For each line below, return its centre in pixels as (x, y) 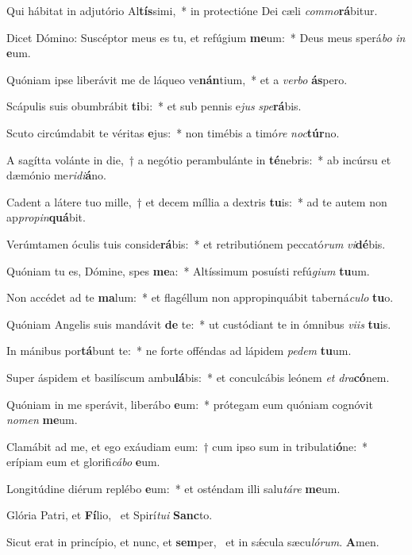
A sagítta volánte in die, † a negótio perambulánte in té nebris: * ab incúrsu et (199, 159)
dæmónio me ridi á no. (56, 175)
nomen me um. (42, 420)
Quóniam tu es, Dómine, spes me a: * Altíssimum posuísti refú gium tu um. (188, 270)
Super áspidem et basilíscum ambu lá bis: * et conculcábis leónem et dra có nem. (198, 377)
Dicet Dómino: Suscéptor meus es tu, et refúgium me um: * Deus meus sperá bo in (206, 37)
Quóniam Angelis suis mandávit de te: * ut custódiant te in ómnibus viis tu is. (199, 324)
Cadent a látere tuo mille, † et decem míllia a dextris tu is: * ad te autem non (197, 201)
